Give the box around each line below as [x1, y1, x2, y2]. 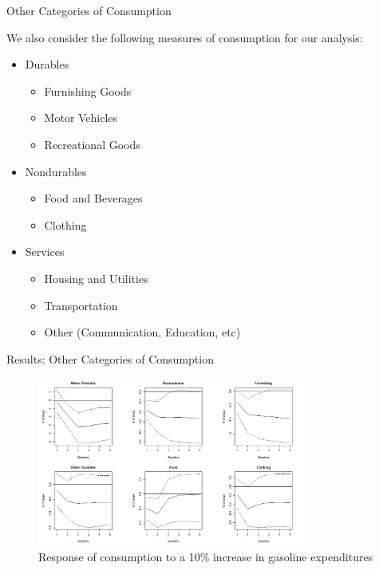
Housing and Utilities [44, 269, 148, 286]
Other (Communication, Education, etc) [44, 324, 241, 340]
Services [25, 243, 65, 260]
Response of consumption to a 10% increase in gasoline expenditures [38, 548, 373, 565]
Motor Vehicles [44, 109, 118, 126]
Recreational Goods [44, 136, 140, 152]
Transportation [44, 297, 118, 313]
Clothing [44, 216, 87, 233]
